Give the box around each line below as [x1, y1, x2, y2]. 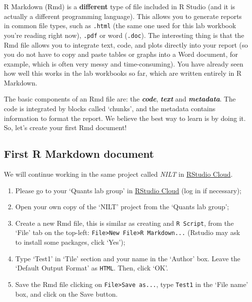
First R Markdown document [4, 146, 154, 161]
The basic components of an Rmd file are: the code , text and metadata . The [4, 94, 236, 104]
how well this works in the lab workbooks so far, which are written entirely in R [4, 68, 242, 78]
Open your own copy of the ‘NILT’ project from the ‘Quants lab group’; [15, 201, 229, 212]
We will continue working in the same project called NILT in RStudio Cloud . [4, 169, 233, 179]
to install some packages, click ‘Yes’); [15, 237, 126, 247]
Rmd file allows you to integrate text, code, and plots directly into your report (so [4, 39, 248, 50]
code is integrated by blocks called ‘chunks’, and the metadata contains [4, 103, 216, 114]
